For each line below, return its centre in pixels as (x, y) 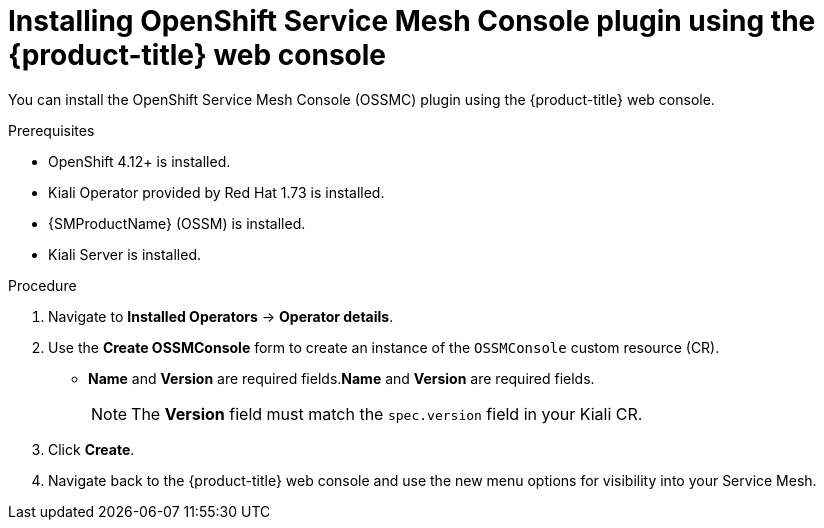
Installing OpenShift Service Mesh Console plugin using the (412, 21)
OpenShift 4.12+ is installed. (139, 161)
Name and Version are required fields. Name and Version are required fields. (341, 378)
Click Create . (91, 449)
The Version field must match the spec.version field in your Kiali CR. (387, 413)
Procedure (42, 285)
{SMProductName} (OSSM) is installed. (177, 223)
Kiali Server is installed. (125, 254)
